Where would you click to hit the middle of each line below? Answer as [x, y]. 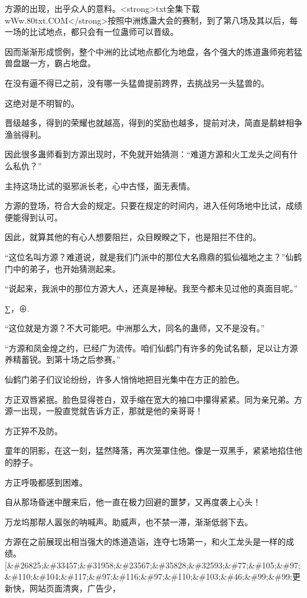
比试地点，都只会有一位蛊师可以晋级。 [104, 32]
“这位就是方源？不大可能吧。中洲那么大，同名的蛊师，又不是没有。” [135, 328]
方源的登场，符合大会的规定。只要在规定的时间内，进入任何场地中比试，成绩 [153, 206]
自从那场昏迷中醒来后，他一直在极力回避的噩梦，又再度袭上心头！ [133, 502]
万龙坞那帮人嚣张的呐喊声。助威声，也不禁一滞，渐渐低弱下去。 [129, 521]
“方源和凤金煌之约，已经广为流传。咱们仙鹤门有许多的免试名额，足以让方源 [151, 348]
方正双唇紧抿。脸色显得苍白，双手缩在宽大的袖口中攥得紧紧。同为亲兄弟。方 [153, 399]
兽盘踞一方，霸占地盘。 [50, 63]
